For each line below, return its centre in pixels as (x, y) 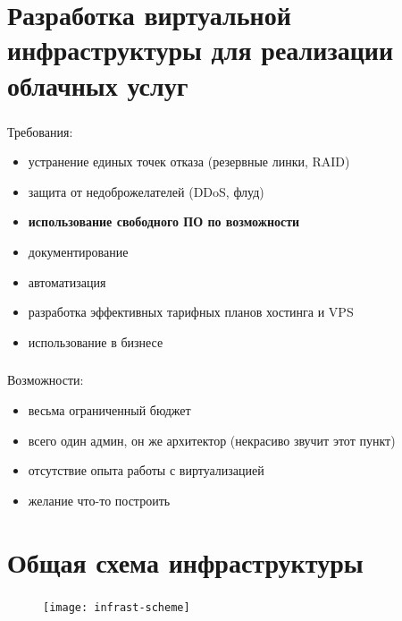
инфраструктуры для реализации (201, 50)
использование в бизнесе (96, 341)
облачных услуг (98, 85)
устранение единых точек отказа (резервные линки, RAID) (189, 162)
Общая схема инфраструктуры (185, 561)
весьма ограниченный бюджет (109, 409)
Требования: (40, 131)
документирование (78, 252)
